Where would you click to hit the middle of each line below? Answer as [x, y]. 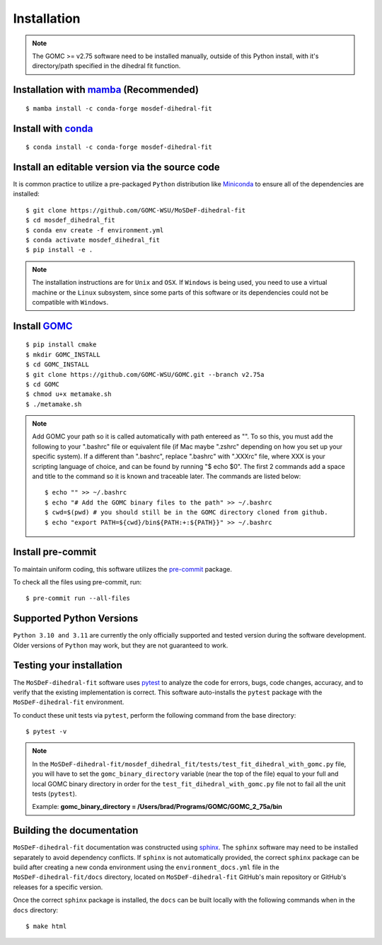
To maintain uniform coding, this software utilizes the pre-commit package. [123, 569]
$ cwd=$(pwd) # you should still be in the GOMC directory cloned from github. [186, 513]
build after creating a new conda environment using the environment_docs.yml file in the [146, 867]
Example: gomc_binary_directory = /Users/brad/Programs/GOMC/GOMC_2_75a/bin [157, 807]
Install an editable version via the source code [117, 167]
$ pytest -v [46, 732]
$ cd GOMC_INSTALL [58, 364]
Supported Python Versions [76, 619]
